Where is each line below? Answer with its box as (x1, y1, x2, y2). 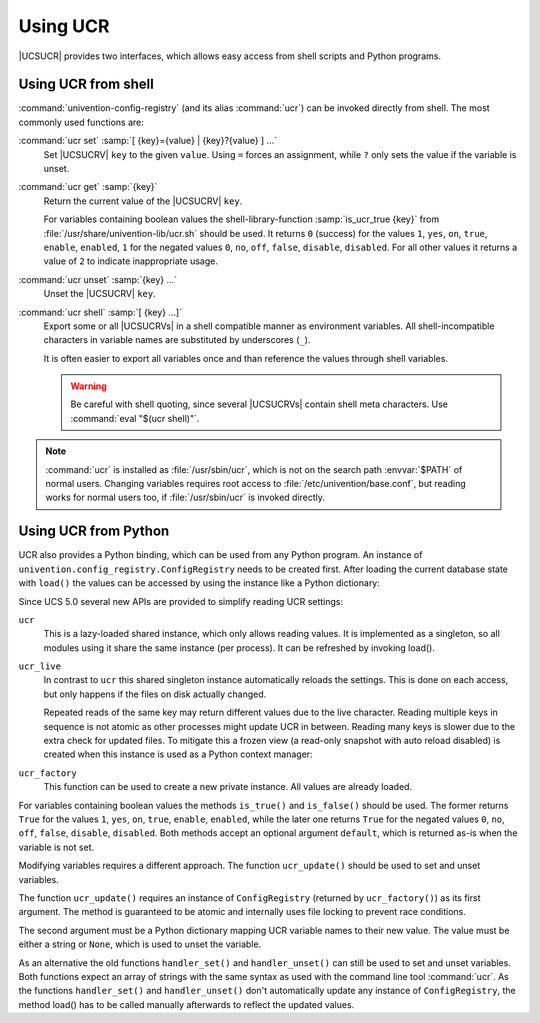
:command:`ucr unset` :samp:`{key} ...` (18, 273, 178, 285)
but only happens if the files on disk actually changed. (43, 688, 267, 700)
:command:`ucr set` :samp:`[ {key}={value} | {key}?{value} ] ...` (18, 135, 278, 147)
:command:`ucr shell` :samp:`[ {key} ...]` (18, 306, 183, 318)
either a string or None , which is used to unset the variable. (18, 938, 262, 950)
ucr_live (18, 661, 62, 672)
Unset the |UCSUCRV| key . (43, 288, 157, 300)
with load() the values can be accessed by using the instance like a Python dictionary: (18, 577, 380, 589)
